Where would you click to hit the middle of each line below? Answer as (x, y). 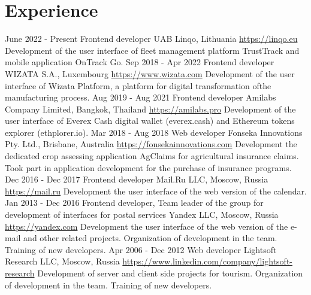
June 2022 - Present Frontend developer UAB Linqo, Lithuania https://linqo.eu (151, 39)
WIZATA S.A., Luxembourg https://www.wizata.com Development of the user (150, 73)
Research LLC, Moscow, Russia (62, 261)
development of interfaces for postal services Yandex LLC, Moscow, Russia (142, 215)
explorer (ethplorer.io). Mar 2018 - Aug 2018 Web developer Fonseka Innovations (154, 132)
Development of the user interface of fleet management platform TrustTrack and (152, 50)
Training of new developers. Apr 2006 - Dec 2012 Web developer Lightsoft (141, 249)
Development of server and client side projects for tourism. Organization (170, 273)
